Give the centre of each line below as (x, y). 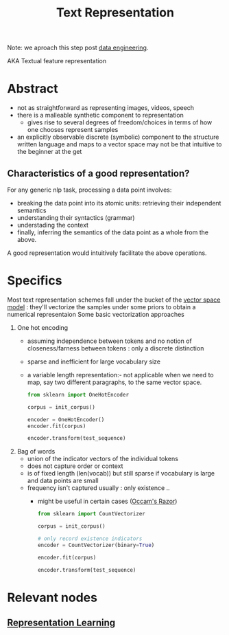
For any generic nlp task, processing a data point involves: (89, 190)
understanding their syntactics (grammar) (76, 217)
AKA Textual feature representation (57, 61)
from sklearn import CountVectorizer (91, 514)
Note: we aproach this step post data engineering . (78, 48)
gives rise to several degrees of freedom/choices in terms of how (120, 122)
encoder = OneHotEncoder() (66, 420)
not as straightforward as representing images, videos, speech (105, 108)
